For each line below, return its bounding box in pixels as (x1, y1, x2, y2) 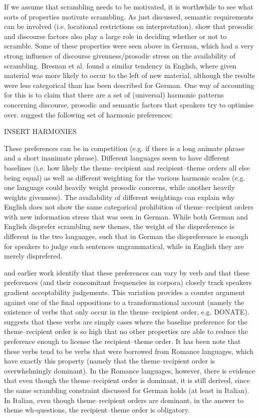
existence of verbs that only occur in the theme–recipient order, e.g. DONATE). (4, 306, 249, 317)
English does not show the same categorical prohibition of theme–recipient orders (4, 201, 253, 212)
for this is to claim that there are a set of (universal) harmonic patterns (4, 89, 224, 100)
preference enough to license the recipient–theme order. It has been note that (4, 336, 241, 346)
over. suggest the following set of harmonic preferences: (4, 109, 173, 119)
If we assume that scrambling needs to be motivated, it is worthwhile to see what (4, 1, 253, 11)
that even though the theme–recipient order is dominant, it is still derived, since (4, 375, 250, 385)
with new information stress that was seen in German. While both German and (4, 211, 248, 221)
